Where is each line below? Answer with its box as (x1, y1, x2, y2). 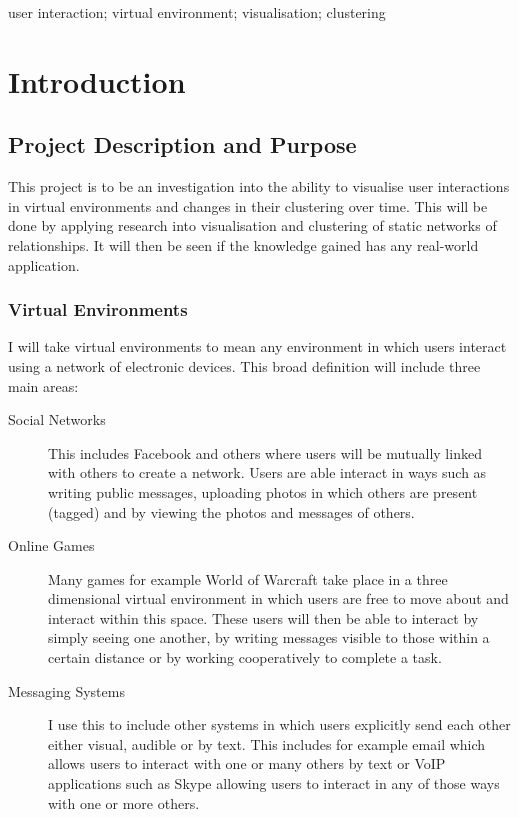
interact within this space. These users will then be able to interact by (48, 607, 479, 628)
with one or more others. (48, 792, 200, 813)
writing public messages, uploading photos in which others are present (48, 481, 478, 502)
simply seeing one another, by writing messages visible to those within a (48, 627, 490, 648)
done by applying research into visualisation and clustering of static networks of (8, 215, 497, 236)
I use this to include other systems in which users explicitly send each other (48, 714, 511, 735)
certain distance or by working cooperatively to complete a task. (48, 647, 442, 668)
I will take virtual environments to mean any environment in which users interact (8, 336, 507, 357)
